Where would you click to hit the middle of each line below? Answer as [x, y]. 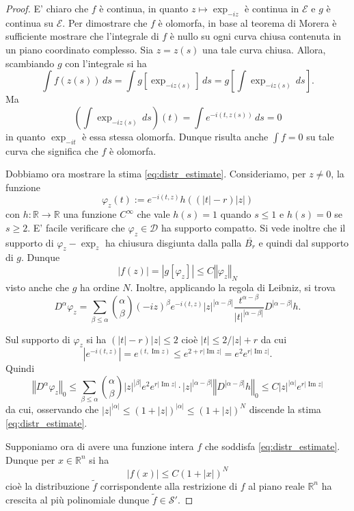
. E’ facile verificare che [76, 227]
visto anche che [38, 287]
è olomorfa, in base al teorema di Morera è [247, 22]
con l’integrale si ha [106, 63]
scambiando [30, 63]
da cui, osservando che [52, 409]
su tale [320, 136]
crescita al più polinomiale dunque [78, 499]
